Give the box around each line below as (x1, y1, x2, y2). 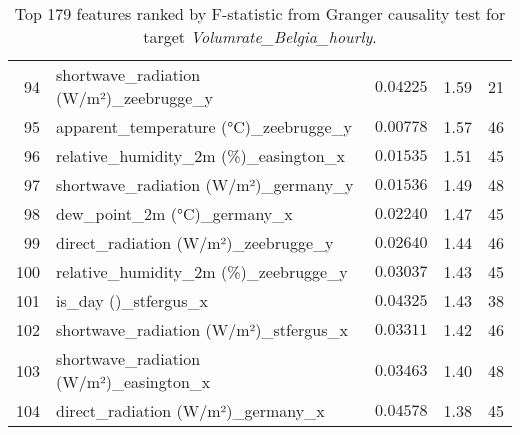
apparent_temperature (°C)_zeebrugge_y (56, 115, 352, 138)
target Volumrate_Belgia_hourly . (143, 25, 377, 48)
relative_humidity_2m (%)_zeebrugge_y (56, 260, 348, 283)
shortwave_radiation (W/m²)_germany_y (56, 173, 354, 196)
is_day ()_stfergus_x (56, 289, 208, 312)
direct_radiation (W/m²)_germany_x (56, 399, 325, 422)
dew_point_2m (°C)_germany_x (56, 202, 293, 225)
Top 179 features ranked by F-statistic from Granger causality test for (14, 2, 506, 25)
